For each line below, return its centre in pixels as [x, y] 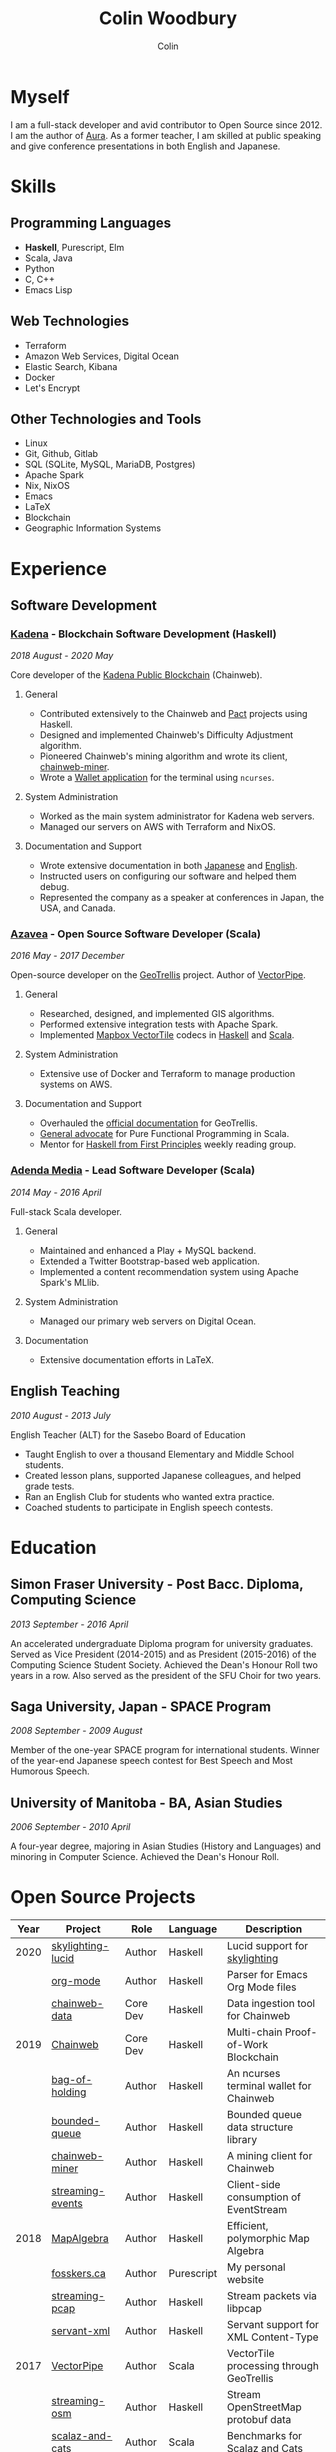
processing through [273, 2366]
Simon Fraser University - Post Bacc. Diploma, [157, 1584]
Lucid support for [267, 1946]
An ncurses [253, 2074]
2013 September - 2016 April [69, 1624]
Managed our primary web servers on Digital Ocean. [148, 1321]
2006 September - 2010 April [70, 1827]
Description [274, 1929]
